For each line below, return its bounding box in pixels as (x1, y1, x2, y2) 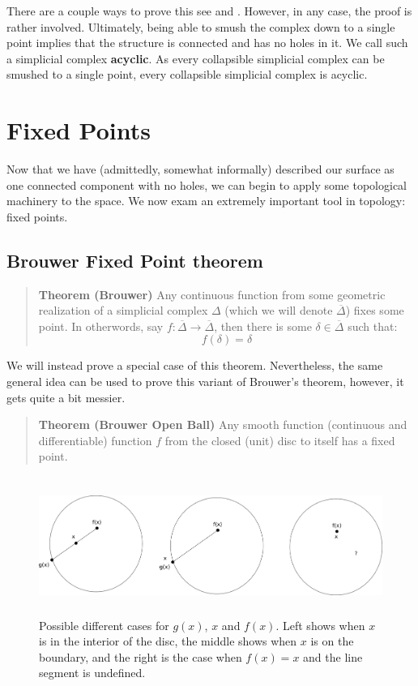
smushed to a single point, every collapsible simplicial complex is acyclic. (6, 66, 368, 83)
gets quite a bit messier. (6, 388, 126, 405)
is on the (310, 632, 354, 650)
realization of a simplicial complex (38, 302, 208, 319)
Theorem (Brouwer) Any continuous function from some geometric (38, 285, 386, 302)
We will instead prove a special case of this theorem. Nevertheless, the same (6, 357, 383, 374)
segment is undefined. (39, 664, 146, 681)
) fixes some (345, 302, 404, 319)
